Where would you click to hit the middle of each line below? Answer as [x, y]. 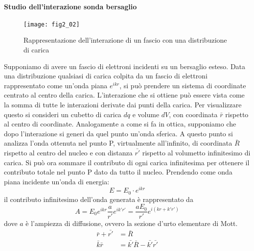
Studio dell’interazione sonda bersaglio [70, 6]
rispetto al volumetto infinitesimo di [196, 152]
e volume [146, 114]
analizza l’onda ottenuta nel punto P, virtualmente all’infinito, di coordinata [118, 143]
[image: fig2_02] [52, 24]
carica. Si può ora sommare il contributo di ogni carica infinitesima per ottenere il [127, 162]
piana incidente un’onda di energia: [57, 181]
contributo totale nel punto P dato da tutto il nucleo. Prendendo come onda [118, 172]
